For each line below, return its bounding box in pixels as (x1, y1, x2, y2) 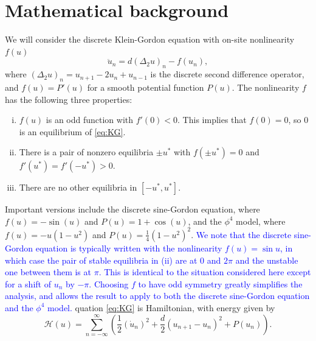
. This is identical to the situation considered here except (98, 265, 311, 278)
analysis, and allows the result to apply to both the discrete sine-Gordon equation (5, 289, 310, 302)
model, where (236, 214, 286, 227)
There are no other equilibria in (19, 181, 137, 194)
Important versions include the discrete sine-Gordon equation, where (5, 203, 260, 216)
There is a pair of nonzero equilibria (19, 146, 154, 158)
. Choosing (89, 277, 129, 290)
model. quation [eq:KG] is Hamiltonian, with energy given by (47, 301, 275, 314)
